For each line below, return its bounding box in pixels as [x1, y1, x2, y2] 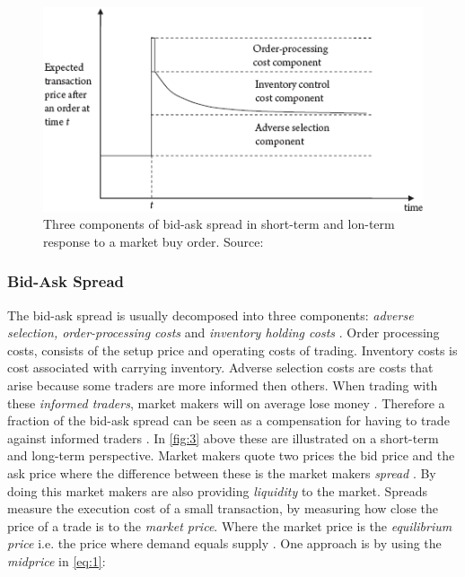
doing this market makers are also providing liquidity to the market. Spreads [7, 481, 428, 500]
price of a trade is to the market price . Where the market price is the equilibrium [7, 516, 452, 535]
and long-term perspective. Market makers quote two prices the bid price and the [7, 446, 455, 465]
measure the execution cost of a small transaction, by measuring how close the [7, 499, 439, 518]
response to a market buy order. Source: [43, 232, 264, 250]
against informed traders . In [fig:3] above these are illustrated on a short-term [7, 428, 439, 447]
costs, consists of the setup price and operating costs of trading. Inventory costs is [7, 340, 458, 359]
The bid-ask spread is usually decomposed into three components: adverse [7, 305, 414, 324]
